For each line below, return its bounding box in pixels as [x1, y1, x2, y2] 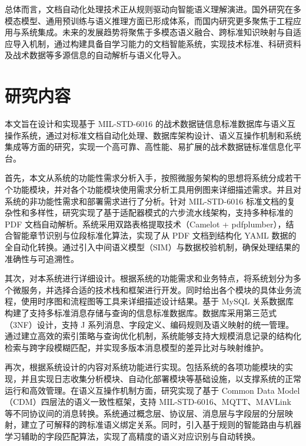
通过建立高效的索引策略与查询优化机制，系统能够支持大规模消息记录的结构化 [5, 330, 301, 342]
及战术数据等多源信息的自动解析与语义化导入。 [5, 49, 186, 61]
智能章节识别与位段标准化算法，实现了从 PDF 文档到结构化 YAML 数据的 [12, 229, 297, 242]
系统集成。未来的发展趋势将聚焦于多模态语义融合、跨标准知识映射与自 [21, 26, 293, 38]
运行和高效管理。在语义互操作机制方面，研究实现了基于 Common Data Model [5, 384, 300, 396]
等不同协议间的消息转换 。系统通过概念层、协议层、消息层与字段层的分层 [5, 407, 285, 419]
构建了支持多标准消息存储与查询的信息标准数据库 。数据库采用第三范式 [5, 307, 277, 318]
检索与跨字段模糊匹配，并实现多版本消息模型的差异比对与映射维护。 [5, 341, 268, 353]
